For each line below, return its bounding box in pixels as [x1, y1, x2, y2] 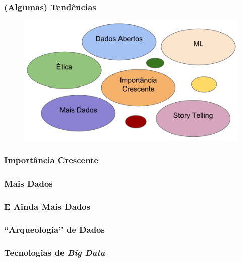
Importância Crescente [4, 154, 99, 166]
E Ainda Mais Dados [4, 200, 91, 212]
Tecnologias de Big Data [4, 246, 105, 258]
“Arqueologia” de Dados [4, 223, 105, 235]
